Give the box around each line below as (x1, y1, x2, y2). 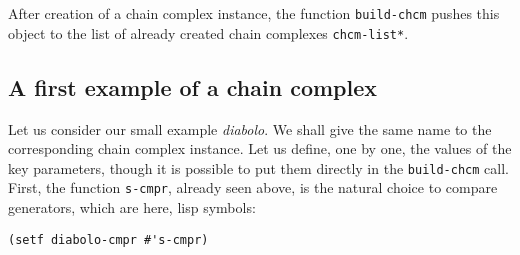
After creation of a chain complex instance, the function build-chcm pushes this (8, 3, 500, 23)
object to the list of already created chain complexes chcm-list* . (8, 22, 409, 43)
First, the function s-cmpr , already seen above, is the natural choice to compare (8, 177, 498, 198)
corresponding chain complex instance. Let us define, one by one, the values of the (8, 138, 512, 159)
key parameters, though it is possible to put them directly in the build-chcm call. (8, 157, 509, 178)
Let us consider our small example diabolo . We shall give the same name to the (8, 118, 492, 139)
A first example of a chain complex (8, 71, 378, 102)
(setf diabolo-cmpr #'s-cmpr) (8, 232, 209, 247)
